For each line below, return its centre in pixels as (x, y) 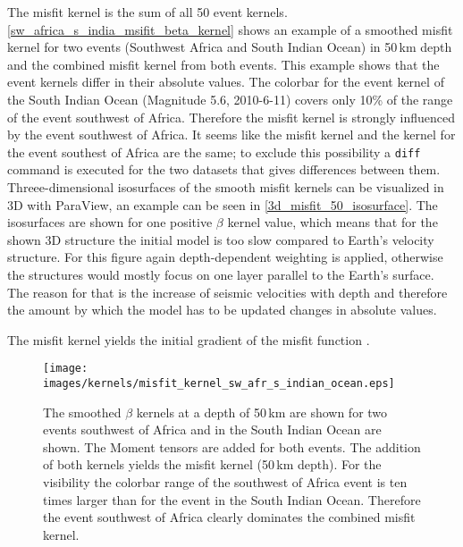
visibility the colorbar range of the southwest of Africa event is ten (225, 482)
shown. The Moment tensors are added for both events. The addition (232, 446)
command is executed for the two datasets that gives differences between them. (224, 169)
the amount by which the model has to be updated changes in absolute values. (222, 310)
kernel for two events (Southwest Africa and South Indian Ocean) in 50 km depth (230, 47)
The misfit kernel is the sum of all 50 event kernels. (147, 12)
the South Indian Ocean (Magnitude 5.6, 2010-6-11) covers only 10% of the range (230, 99)
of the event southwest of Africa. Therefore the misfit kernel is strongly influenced (231, 117)
